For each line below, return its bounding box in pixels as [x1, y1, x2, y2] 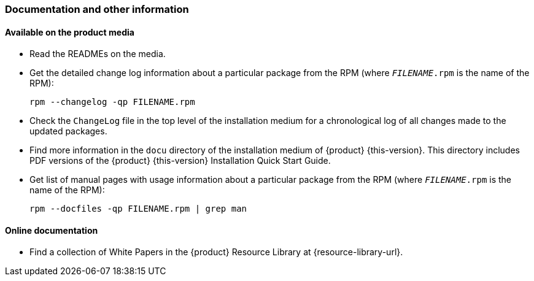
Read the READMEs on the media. [29, 48, 166, 60]
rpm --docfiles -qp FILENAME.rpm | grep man [29, 204, 247, 214]
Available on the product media [5, 26, 134, 37]
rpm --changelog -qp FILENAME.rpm [29, 97, 195, 107]
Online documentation [5, 225, 98, 236]
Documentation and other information [5, 3, 189, 15]
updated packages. [29, 126, 107, 137]
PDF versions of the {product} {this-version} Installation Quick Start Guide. [29, 155, 331, 166]
